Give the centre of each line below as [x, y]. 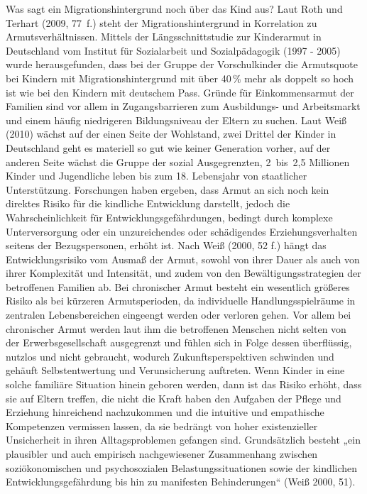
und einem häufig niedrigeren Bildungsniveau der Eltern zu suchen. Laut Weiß [176, 120]
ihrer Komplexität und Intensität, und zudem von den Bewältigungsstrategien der [183, 273]
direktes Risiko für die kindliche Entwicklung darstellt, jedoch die [148, 203]
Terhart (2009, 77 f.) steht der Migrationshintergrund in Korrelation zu [161, 22]
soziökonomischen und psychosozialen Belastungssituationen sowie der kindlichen [182, 467]
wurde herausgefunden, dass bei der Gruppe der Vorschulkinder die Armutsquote [182, 64]
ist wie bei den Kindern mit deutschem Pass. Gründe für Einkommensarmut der [180, 92]
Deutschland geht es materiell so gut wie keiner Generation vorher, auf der [168, 147]
